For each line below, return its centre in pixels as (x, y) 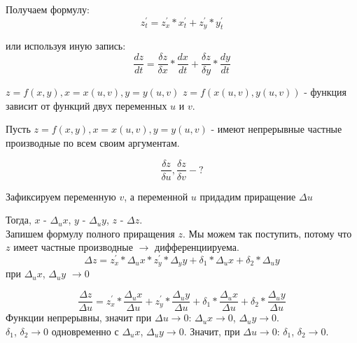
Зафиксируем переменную (61, 196)
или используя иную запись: (66, 46)
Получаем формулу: (48, 9)
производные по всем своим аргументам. (93, 142)
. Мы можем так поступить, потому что (267, 233)
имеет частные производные (73, 247)
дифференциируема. (197, 247)
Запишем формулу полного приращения (90, 233)
